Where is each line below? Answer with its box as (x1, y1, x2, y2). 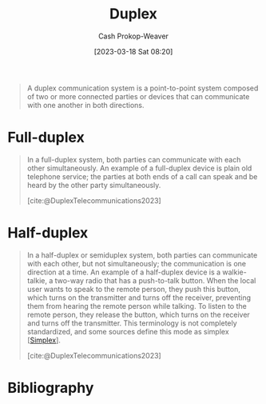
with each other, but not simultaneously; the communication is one (26, 258, 247, 268)
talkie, (26, 275, 47, 285)
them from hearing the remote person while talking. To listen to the (26, 301, 247, 310)
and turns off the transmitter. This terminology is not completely (26, 318, 237, 328)
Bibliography (7, 379, 94, 397)
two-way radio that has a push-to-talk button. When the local (54, 275, 256, 285)
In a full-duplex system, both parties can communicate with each (26, 154, 241, 164)
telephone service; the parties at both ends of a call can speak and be (26, 171, 258, 181)
